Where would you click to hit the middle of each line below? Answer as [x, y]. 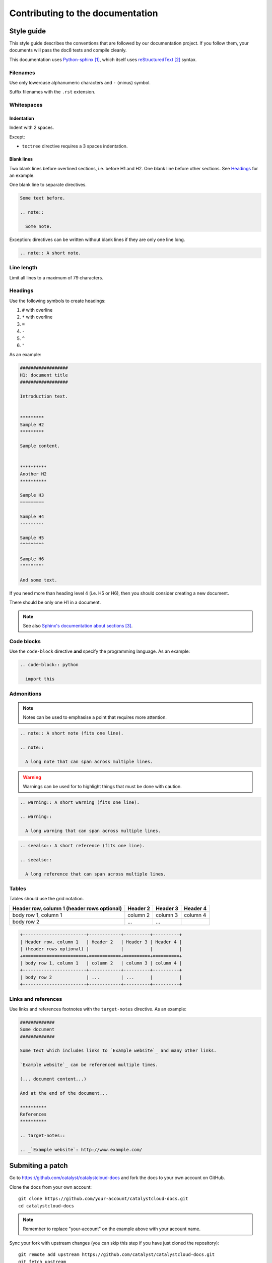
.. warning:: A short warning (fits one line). [80, 803]
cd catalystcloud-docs [46, 1206]
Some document [37, 1030]
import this [40, 679]
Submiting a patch [39, 1166]
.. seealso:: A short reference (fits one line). [82, 846]
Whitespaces [26, 105]
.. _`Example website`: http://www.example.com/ [81, 1150]
